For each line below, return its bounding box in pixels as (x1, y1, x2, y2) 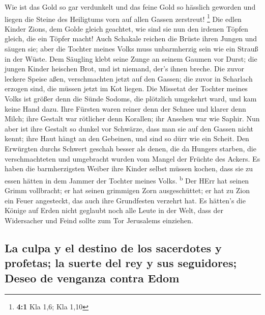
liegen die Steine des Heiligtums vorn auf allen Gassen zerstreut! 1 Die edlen (5, 12, 242, 24)
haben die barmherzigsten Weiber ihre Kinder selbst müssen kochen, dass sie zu (5, 163, 253, 174)
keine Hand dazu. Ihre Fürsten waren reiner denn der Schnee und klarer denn (5, 103, 246, 114)
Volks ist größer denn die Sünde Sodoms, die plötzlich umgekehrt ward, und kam (5, 93, 257, 103)
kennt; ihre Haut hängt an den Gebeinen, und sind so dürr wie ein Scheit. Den (5, 133, 249, 144)
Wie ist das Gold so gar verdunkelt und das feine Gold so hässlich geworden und (5, 2, 256, 12)
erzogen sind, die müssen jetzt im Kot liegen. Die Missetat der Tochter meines (5, 83, 248, 94)
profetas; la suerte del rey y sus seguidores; (5, 255, 237, 271)
